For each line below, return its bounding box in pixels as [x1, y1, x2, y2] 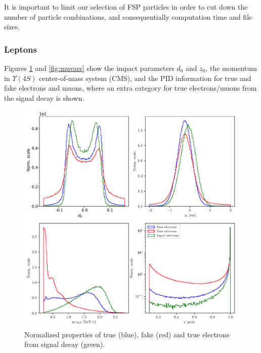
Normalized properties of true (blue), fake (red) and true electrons [24, 329, 230, 339]
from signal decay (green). [24, 339, 105, 349]
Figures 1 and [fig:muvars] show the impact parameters [4, 63, 175, 73]
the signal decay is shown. [4, 92, 84, 103]
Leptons [4, 43, 37, 55]
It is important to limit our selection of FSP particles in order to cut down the [4, 2, 248, 12]
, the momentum [205, 63, 257, 73]
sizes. [4, 21, 20, 32]
